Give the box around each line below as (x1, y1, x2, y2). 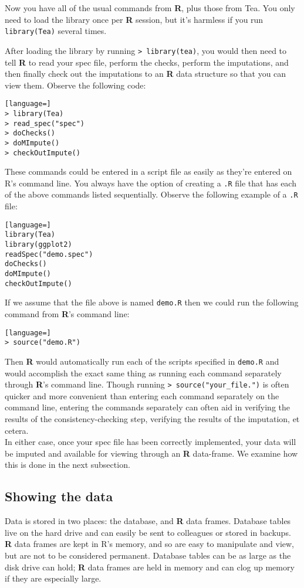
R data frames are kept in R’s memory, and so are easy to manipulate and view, (5, 538, 294, 550)
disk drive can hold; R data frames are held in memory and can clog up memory (5, 560, 295, 573)
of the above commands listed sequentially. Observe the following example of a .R (5, 188, 298, 200)
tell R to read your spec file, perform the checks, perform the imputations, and (5, 56, 289, 68)
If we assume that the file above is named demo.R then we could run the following (5, 296, 299, 308)
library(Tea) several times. (5, 25, 107, 37)
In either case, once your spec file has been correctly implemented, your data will (5, 436, 296, 448)
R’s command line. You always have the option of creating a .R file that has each (5, 176, 296, 189)
